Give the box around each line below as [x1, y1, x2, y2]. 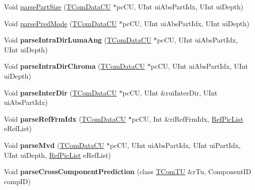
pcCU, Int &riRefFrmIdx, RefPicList [132, 113, 244, 124]
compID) [4, 176, 31, 186]
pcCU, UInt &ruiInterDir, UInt [122, 87, 217, 97]
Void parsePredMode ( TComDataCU [4, 18, 117, 28]
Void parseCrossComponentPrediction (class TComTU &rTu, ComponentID [4, 166, 252, 177]
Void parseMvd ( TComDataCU [4, 140, 104, 150]
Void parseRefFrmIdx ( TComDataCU [4, 113, 126, 124]
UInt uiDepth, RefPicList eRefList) [4, 149, 111, 160]
